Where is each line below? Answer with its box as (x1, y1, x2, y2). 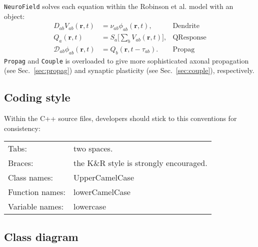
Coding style (4, 89, 70, 105)
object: (4, 10, 25, 21)
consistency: (4, 122, 40, 133)
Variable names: (8, 200, 64, 212)
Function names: (8, 186, 65, 198)
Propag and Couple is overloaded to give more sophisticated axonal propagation (4, 55, 249, 65)
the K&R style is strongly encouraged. (73, 157, 207, 169)
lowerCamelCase (73, 186, 130, 198)
